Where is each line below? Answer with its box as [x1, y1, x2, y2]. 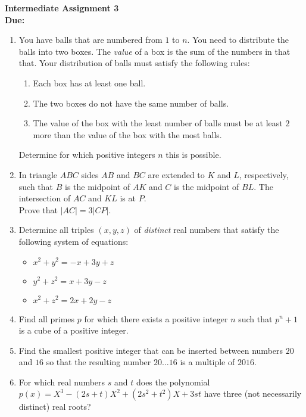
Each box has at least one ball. [33, 76, 146, 89]
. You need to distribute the [187, 33, 289, 46]
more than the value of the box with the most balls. [33, 128, 222, 141]
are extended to [148, 168, 205, 181]
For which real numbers [18, 375, 105, 388]
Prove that [18, 203, 58, 216]
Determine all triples [18, 223, 94, 236]
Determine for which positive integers [18, 148, 155, 161]
